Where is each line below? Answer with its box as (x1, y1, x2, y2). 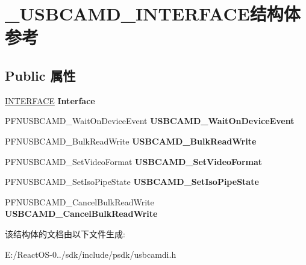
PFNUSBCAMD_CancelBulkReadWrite (5, 195, 154, 208)
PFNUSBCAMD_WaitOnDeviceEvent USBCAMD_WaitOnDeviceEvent (5, 114, 295, 127)
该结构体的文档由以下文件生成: (5, 227, 125, 240)
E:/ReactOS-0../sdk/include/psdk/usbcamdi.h (5, 248, 176, 260)
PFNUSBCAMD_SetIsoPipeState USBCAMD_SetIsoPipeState (5, 175, 259, 188)
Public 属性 (5, 66, 76, 84)
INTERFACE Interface (5, 94, 95, 107)
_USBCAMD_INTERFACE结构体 (5, 1, 301, 26)
